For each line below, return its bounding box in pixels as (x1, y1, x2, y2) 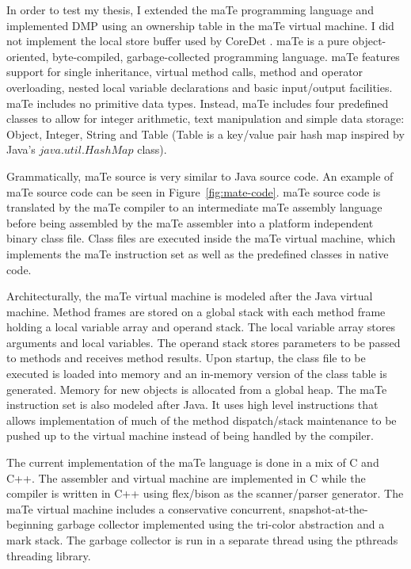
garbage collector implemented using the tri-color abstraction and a (57, 516, 385, 533)
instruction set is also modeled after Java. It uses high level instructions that (6, 396, 379, 413)
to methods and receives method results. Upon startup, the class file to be (6, 349, 366, 366)
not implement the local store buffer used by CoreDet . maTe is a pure (6, 32, 349, 49)
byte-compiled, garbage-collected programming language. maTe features (51, 48, 400, 64)
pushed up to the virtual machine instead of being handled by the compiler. (6, 427, 374, 444)
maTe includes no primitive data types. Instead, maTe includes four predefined (6, 94, 389, 111)
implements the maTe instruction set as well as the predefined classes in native (6, 245, 389, 262)
